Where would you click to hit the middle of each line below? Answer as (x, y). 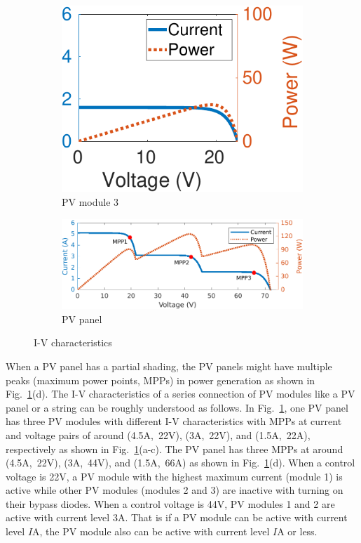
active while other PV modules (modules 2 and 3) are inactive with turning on (175, 490)
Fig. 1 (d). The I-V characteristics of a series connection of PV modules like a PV (180, 394)
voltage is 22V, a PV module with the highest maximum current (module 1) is (174, 476)
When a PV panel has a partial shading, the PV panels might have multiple (169, 366)
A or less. (297, 531)
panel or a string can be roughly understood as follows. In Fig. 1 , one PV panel (177, 407)
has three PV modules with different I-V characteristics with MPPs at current (174, 421)
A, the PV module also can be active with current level (151, 531)
